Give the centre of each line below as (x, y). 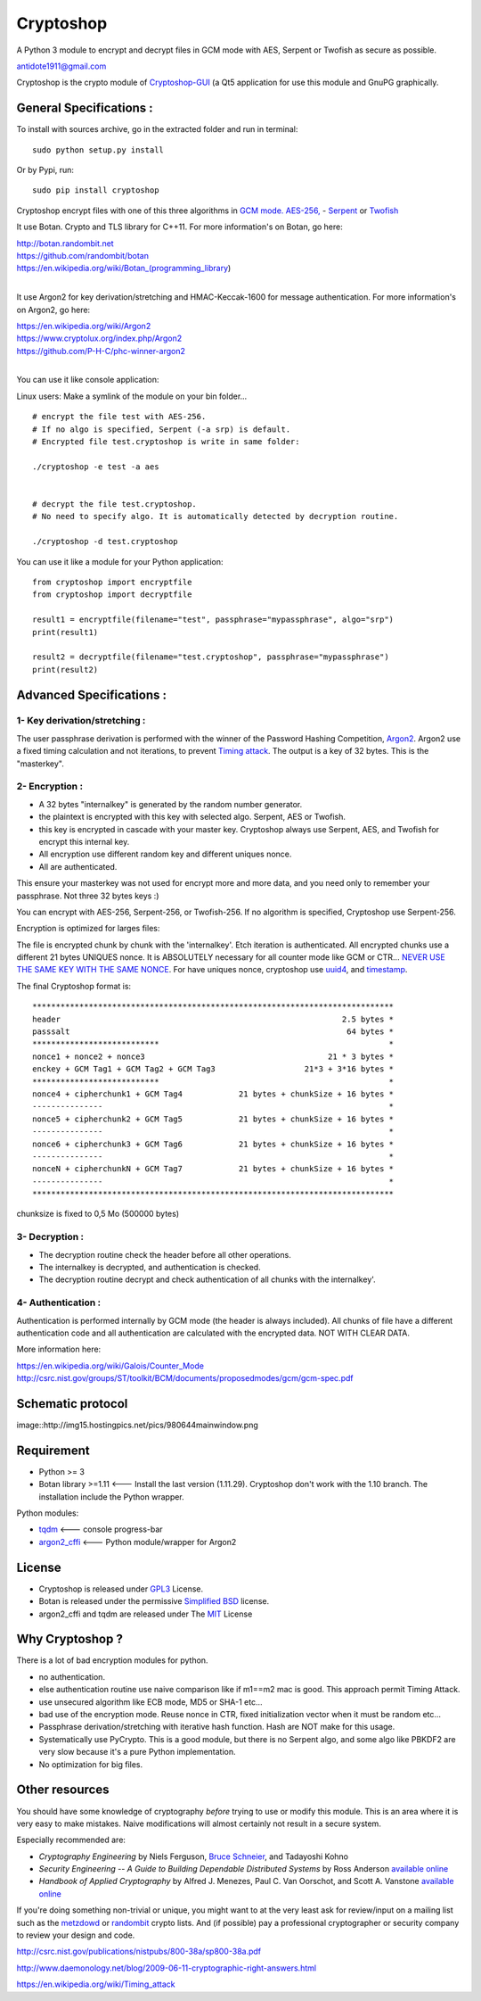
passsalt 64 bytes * (213, 1032)
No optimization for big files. (91, 1764)
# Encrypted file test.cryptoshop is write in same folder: (166, 442)
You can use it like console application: (88, 380)
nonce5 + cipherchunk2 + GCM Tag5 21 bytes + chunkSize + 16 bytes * (213, 1119)
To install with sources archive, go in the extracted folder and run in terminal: (157, 129)
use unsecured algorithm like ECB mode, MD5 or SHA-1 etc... (151, 1702)
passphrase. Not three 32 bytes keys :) (88, 896)
